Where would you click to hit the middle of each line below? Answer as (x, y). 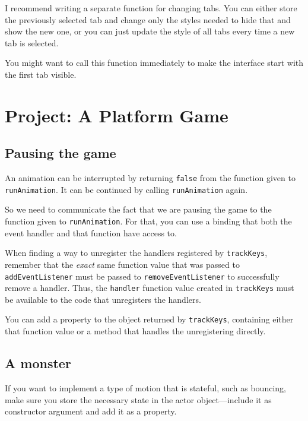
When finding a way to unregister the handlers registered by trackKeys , (136, 253)
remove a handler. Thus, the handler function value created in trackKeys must (150, 288)
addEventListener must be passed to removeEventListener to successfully (142, 276)
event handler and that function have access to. (91, 232)
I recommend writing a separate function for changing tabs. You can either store (151, 8)
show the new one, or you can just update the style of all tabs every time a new (150, 31)
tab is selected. (32, 42)
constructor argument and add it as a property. (91, 411)
